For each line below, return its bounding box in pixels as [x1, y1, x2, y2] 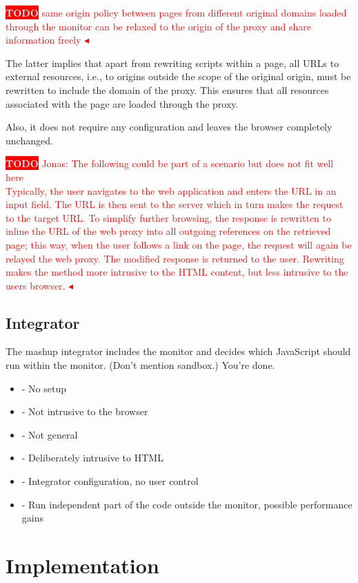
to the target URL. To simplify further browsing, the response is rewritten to [6, 210, 331, 224]
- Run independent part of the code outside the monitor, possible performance [21, 497, 352, 511]
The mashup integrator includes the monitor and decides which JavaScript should [6, 344, 351, 359]
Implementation [6, 551, 159, 580]
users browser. [6, 278, 66, 292]
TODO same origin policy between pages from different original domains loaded [6, 6, 347, 19]
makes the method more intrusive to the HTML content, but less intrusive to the [6, 265, 348, 279]
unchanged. [6, 133, 53, 147]
